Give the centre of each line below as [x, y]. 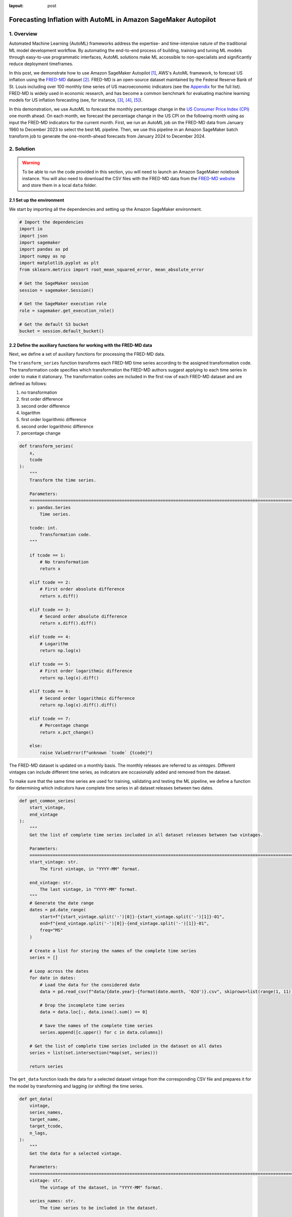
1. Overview [23, 34]
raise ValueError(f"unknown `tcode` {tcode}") [96, 753]
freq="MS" [51, 930]
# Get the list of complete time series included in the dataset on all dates [126, 1046]
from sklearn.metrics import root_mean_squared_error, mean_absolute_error [112, 270]
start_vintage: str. [54, 862]
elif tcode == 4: [50, 637]
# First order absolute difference [82, 589]
